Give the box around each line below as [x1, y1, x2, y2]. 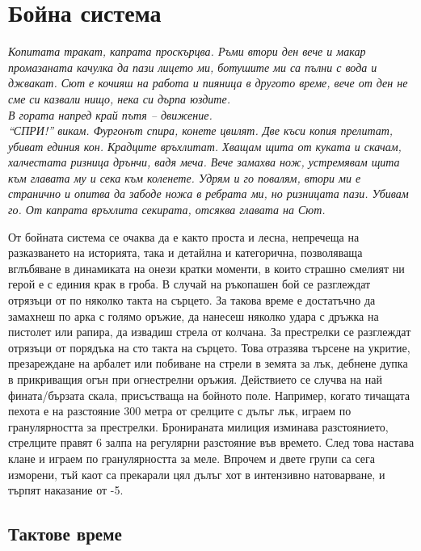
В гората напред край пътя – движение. [8, 106, 213, 123]
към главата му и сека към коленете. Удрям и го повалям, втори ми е [8, 169, 361, 186]
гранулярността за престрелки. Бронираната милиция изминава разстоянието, [8, 418, 389, 435]
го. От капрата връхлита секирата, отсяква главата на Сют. [8, 201, 326, 218]
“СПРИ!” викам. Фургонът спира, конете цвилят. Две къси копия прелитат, [8, 122, 394, 139]
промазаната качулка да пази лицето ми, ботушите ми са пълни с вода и [8, 58, 377, 75]
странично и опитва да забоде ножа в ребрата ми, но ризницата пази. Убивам [8, 185, 409, 202]
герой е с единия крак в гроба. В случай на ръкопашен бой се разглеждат [8, 275, 371, 292]
